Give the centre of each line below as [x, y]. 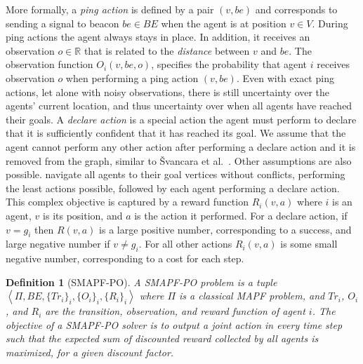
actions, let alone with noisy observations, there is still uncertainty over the [168, 92]
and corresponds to [296, 9]
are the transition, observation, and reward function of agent [175, 311]
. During [330, 23]
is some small [309, 244]
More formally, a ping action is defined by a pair [110, 9]
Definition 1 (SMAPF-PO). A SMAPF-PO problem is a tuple [141, 282]
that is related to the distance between [167, 50]
